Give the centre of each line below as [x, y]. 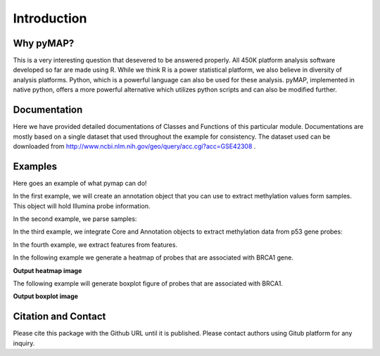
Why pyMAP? [44, 43]
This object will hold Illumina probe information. [82, 206]
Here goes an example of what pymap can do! [80, 183]
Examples [35, 166]
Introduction [50, 18]
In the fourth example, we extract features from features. [95, 244]
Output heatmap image [47, 270]
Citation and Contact [59, 317]
